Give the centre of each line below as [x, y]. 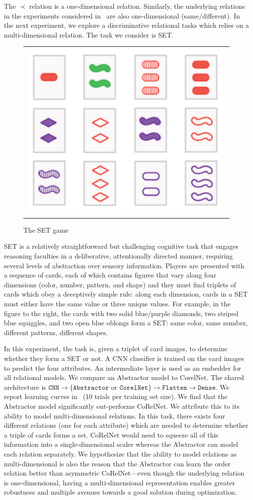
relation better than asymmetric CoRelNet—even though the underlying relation [124, 473]
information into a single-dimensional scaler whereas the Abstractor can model [121, 444]
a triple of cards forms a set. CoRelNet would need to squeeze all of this [111, 434]
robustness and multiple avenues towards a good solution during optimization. [120, 492]
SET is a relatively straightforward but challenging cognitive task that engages [121, 246]
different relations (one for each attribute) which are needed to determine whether [126, 425]
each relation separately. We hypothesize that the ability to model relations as [120, 453]
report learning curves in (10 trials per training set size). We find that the [116, 396]
